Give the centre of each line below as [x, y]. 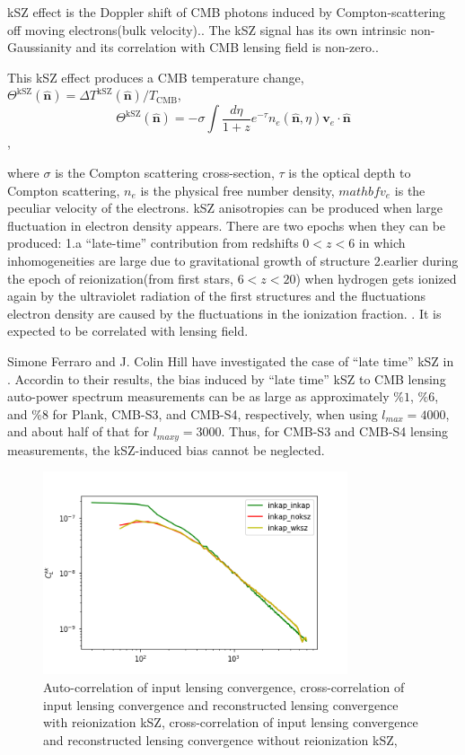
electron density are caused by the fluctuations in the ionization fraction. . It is [224, 313]
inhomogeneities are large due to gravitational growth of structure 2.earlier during [233, 260]
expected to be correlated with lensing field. [128, 331]
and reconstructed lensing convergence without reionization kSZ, [220, 739]
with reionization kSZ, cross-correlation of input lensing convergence [231, 722]
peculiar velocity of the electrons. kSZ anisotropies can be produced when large [225, 208]
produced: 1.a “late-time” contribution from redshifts [153, 243]
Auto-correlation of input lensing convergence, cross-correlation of [224, 687]
